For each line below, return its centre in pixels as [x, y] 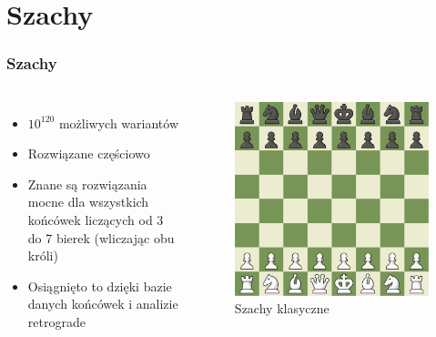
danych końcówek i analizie [103, 304]
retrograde [56, 321]
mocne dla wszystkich [88, 202]
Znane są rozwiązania [87, 184]
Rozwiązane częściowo [89, 153]
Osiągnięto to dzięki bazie [100, 286]
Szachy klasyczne [282, 308]
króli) [43, 255]
